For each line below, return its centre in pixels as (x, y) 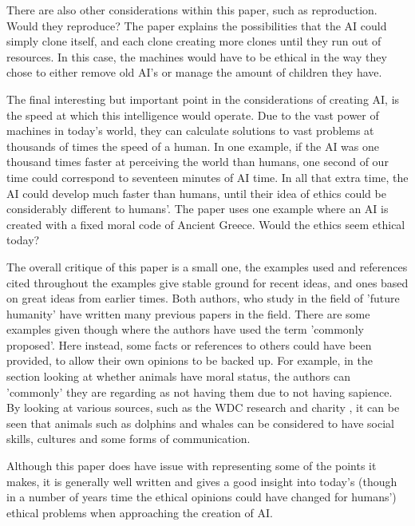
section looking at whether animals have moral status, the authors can (178, 376)
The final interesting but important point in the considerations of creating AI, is (203, 99)
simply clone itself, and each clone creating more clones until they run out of (194, 41)
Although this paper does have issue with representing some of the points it (192, 466)
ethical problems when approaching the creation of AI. (140, 512)
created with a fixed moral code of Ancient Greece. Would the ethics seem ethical (206, 224)
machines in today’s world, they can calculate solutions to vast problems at (190, 131)
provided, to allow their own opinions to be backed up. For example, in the (190, 360)
